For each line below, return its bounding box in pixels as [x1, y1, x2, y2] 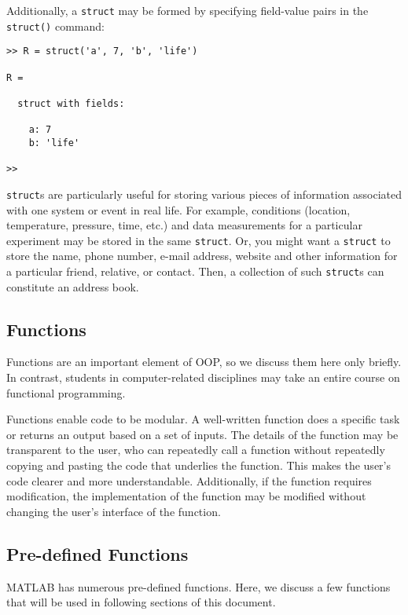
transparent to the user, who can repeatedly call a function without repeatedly [6, 441, 385, 458]
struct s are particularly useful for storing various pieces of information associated [6, 185, 402, 202]
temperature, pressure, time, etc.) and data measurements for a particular [6, 217, 362, 233]
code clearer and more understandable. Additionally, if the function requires [6, 472, 372, 489]
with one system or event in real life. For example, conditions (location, [6, 201, 351, 218]
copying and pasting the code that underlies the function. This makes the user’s [6, 456, 391, 473]
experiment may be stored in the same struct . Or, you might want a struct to [6, 232, 391, 248]
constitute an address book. [6, 278, 139, 295]
